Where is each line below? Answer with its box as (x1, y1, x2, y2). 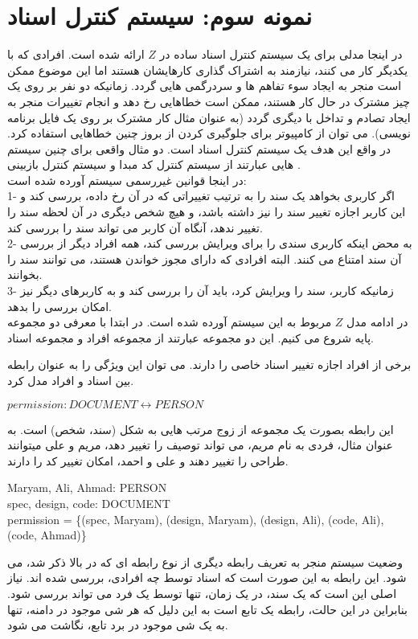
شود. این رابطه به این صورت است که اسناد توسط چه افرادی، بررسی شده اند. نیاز (7, 569, 407, 586)
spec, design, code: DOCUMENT (7, 494, 170, 511)
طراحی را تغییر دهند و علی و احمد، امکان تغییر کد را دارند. (7, 452, 289, 469)
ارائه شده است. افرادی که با (7, 46, 145, 63)
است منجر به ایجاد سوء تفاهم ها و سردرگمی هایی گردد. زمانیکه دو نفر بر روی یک (7, 77, 402, 94)
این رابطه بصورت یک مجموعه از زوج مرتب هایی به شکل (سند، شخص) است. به (7, 420, 394, 437)
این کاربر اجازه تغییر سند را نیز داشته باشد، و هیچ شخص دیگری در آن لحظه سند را (7, 203, 406, 220)
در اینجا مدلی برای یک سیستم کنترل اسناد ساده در (159, 46, 403, 63)
